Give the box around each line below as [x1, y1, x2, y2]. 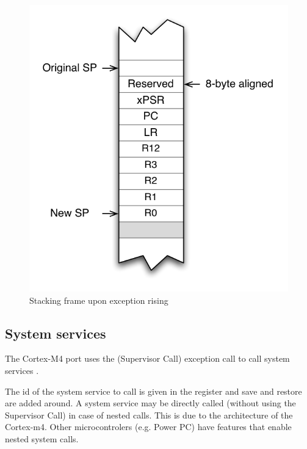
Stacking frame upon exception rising [29, 293, 168, 306]
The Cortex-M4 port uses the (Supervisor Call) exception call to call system [5, 352, 290, 365]
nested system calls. [5, 432, 79, 445]
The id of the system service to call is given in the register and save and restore [5, 384, 302, 397]
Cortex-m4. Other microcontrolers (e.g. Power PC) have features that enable [5, 420, 292, 433]
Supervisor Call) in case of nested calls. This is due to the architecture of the [5, 408, 293, 421]
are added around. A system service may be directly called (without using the [5, 397, 296, 409]
